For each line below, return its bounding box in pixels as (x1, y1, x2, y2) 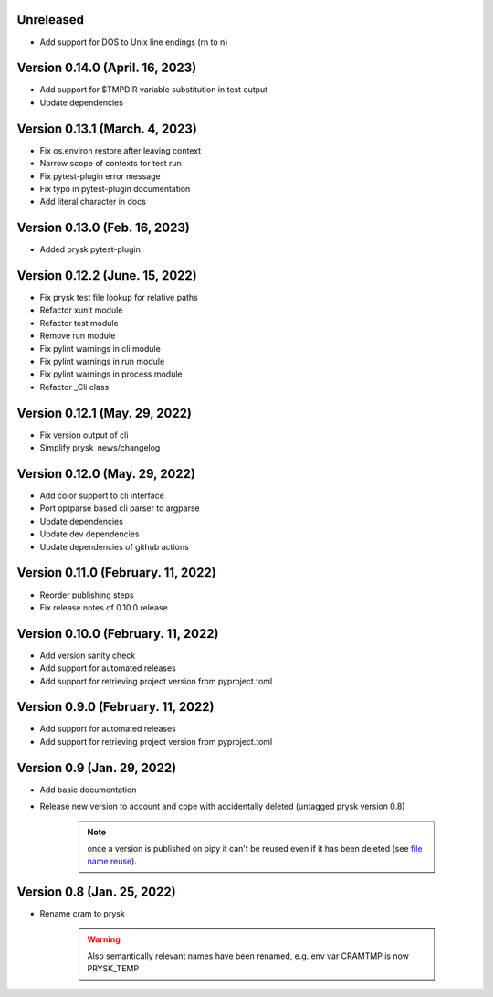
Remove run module (39, 330, 116, 342)
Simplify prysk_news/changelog (39, 442, 161, 453)
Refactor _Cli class (39, 381, 110, 392)
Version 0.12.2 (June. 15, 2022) (16, 268, 197, 283)
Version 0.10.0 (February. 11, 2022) (16, 626, 219, 642)
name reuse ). (87, 855, 137, 867)
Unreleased (16, 12, 85, 27)
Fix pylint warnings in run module (39, 356, 165, 367)
